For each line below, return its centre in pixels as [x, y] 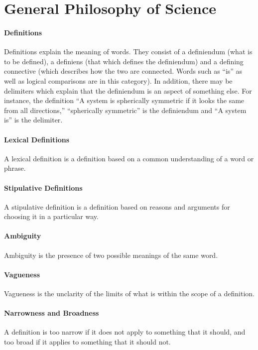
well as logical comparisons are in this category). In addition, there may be [118, 80]
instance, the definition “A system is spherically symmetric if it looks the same [124, 100]
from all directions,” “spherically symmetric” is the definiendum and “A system [125, 110]
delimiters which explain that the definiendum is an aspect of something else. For [128, 90]
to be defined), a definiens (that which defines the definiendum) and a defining [124, 61]
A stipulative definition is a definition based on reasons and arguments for [117, 206]
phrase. [15, 168]
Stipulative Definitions [43, 187]
